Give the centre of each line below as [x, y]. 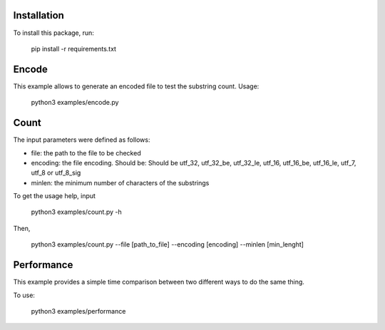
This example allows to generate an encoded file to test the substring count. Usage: [136, 86]
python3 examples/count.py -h [77, 212]
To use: [24, 295]
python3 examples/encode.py [75, 103]
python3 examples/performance [78, 311]
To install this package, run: [53, 33]
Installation [38, 15]
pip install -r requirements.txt [74, 48]
